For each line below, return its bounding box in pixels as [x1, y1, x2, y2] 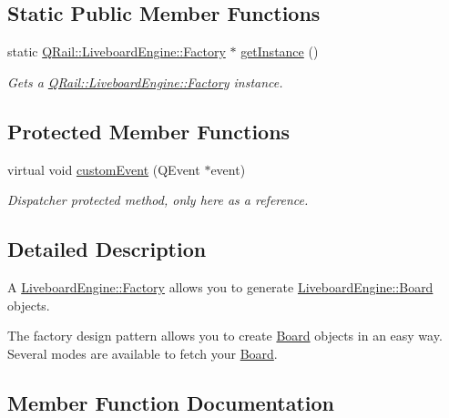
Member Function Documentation [7, 388, 335, 416]
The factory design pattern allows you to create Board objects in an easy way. [7, 326, 443, 345]
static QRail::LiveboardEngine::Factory [7, 42, 226, 61]
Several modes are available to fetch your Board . [7, 343, 278, 362]
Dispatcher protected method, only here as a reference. [7, 190, 309, 209]
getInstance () [240, 42, 319, 61]
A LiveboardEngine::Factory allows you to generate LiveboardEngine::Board [7, 277, 434, 296]
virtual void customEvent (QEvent [7, 159, 200, 178]
